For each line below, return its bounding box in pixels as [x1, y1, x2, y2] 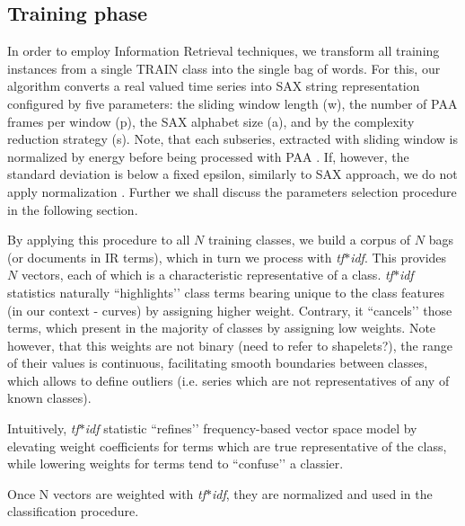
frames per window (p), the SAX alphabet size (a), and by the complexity [7, 111, 415, 130]
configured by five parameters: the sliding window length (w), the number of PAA [7, 94, 458, 112]
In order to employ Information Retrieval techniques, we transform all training [7, 41, 440, 60]
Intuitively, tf [7, 419, 79, 438]
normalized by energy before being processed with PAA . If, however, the [7, 147, 409, 165]
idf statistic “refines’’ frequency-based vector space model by [84, 419, 417, 438]
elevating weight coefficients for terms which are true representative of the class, [7, 436, 447, 455]
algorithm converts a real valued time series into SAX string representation [7, 76, 420, 95]
